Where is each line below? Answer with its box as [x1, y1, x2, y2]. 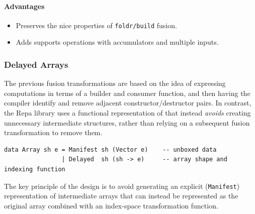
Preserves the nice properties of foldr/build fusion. [16, 20, 177, 30]
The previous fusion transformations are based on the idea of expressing [4, 78, 226, 88]
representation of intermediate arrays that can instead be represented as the [4, 190, 238, 201]
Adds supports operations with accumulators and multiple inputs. [16, 37, 219, 47]
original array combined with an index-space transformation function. [4, 200, 218, 210]
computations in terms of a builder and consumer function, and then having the [4, 87, 250, 98]
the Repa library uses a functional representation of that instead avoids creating [4, 108, 251, 118]
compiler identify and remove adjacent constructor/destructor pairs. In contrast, [4, 97, 251, 108]
